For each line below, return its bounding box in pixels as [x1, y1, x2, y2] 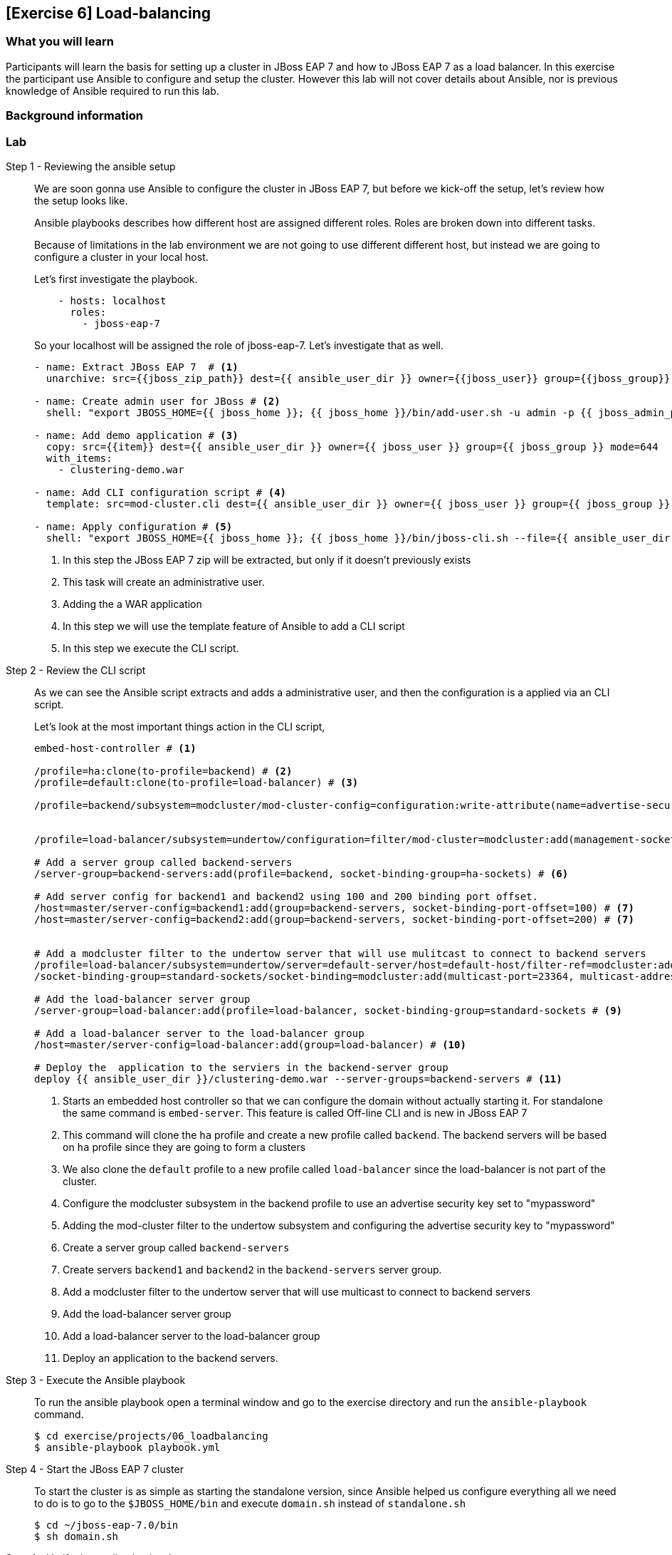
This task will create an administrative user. [63, 575, 265, 588]
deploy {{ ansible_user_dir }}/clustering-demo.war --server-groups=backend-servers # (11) [34, 1073, 562, 1085]
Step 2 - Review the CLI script [6, 663, 146, 676]
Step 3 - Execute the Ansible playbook [6, 1373, 186, 1386]
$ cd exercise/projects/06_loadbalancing [34, 1430, 268, 1442]
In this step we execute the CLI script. [63, 641, 239, 654]
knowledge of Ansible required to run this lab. [6, 84, 219, 97]
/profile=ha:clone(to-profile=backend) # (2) [34, 765, 293, 777]
